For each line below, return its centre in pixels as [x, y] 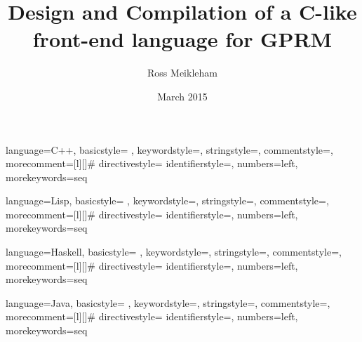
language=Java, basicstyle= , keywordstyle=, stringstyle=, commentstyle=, [168, 302]
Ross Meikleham [182, 73]
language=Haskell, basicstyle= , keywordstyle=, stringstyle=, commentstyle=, [174, 252]
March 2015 [182, 96]
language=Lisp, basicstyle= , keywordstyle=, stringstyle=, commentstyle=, [167, 200]
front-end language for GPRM [182, 39]
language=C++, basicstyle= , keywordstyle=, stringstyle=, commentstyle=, [169, 149]
